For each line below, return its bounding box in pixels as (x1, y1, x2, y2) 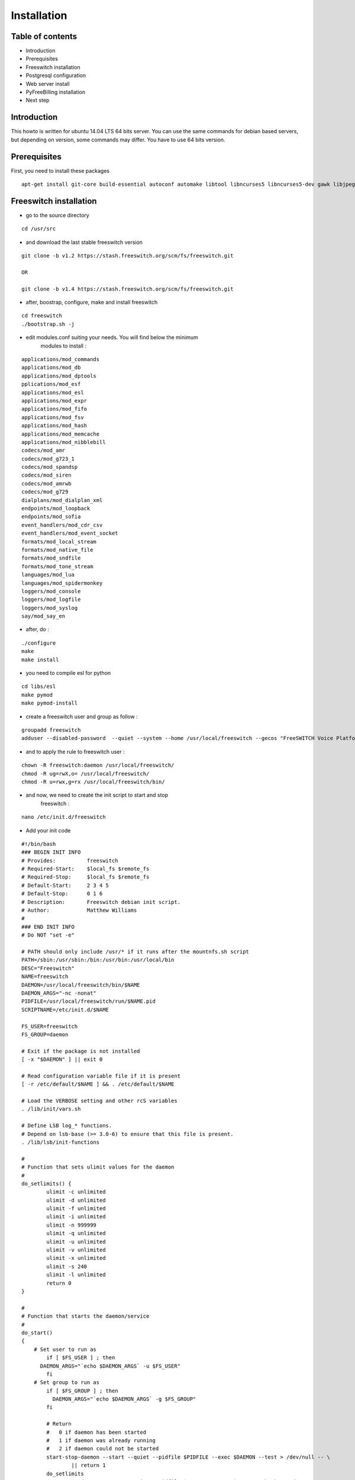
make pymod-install (21, 700, 78, 707)
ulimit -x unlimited (46, 1255, 106, 1262)
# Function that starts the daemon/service (21, 1313, 150, 1320)
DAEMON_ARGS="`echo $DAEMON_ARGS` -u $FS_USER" (40, 1362, 180, 1369)
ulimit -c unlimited (46, 1189, 106, 1195)
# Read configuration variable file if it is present (21, 1072, 180, 1079)
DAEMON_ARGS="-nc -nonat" (21, 989, 97, 996)
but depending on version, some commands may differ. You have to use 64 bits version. (11, 136, 225, 143)
